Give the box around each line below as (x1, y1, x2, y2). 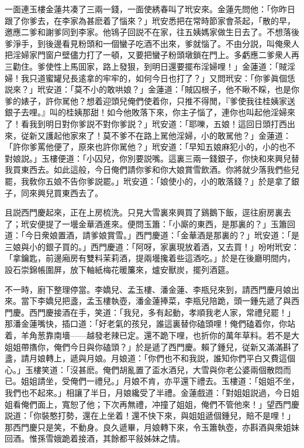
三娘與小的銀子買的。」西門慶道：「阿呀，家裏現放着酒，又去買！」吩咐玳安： (5, 240, 299, 252)
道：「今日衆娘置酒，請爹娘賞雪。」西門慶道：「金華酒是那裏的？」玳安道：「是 (5, 229, 299, 241)
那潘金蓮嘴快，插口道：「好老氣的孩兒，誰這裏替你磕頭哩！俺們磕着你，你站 (5, 317, 295, 330)
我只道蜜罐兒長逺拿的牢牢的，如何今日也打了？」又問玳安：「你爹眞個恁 (20, 71, 295, 84)
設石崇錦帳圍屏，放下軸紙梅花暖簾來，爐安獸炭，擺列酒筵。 (5, 264, 234, 276)
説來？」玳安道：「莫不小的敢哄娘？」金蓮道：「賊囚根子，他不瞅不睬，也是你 (5, 83, 299, 95)
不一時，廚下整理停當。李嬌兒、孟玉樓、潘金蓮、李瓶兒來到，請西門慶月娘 (5, 283, 291, 295)
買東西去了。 (53, 186, 103, 199)
